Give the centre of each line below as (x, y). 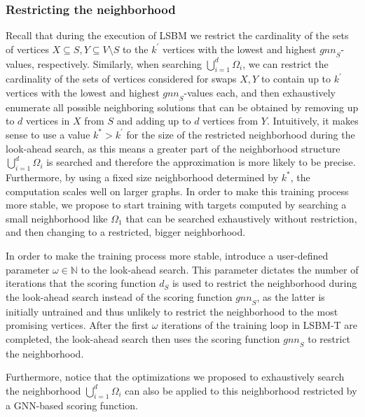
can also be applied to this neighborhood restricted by (241, 390)
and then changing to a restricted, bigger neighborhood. (126, 232)
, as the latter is (291, 296)
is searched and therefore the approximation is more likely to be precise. (201, 162)
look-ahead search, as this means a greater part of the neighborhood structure (173, 148)
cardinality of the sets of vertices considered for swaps (121, 79)
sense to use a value (48, 134)
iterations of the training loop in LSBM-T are (260, 325)
